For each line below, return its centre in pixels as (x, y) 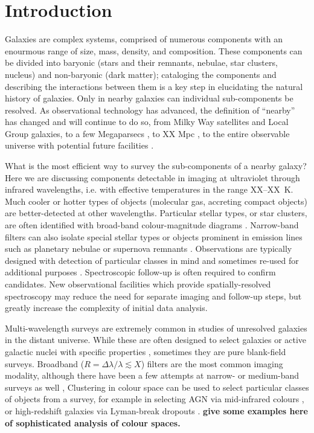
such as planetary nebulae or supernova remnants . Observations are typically (149, 249)
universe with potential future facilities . (79, 145)
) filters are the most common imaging (212, 363)
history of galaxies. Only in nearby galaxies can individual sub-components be (149, 98)
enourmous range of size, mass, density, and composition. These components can (154, 50)
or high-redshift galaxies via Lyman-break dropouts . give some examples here (156, 410)
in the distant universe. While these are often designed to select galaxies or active (156, 340)
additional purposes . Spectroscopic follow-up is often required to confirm (140, 272)
